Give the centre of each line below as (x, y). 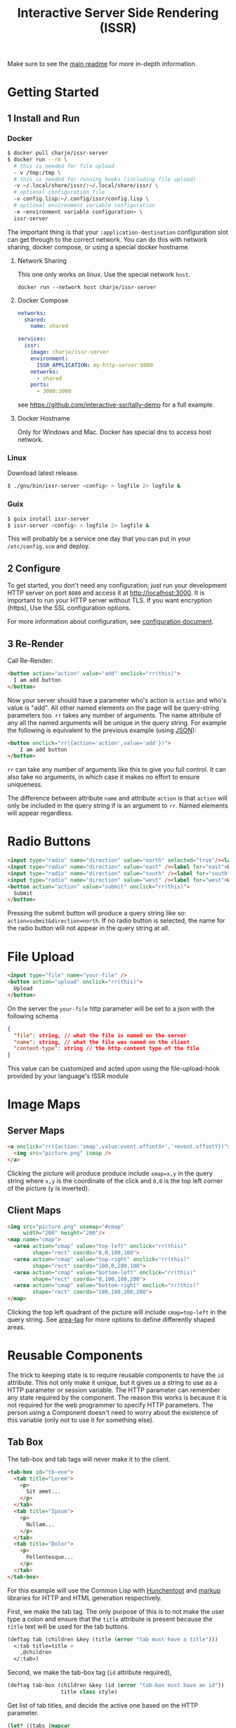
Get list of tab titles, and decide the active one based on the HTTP (103, 1705)
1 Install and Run (44, 118)
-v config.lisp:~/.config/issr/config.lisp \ (81, 199)
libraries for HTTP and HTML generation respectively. (85, 1598)
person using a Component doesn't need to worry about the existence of (113, 1413)
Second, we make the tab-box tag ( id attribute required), (90, 1672)
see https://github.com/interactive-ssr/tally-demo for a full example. (116, 405)
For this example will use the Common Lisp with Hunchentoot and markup (114, 1590)
